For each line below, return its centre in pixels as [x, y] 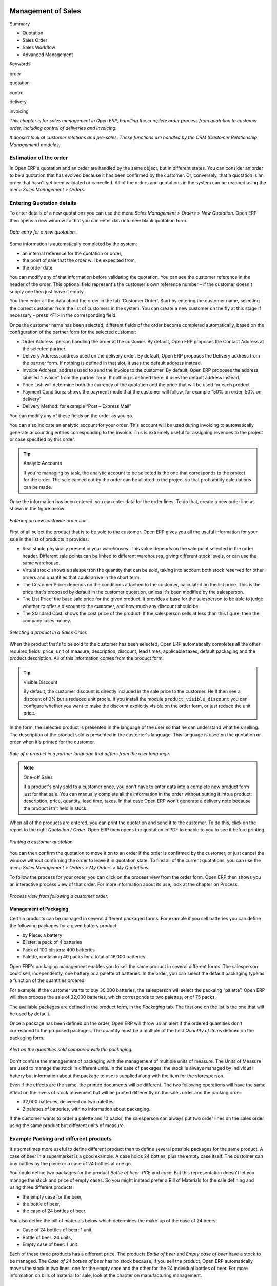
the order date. [38, 267]
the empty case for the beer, [52, 1196]
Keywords [20, 64]
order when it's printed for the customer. [52, 742]
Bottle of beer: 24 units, [47, 1237]
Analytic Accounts [43, 463]
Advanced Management [48, 55]
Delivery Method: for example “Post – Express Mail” [77, 406]
